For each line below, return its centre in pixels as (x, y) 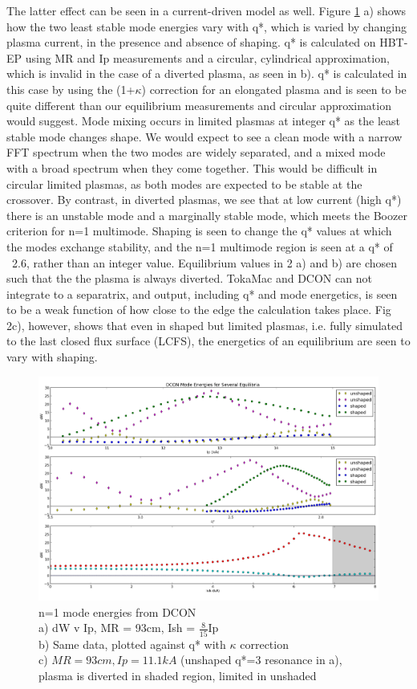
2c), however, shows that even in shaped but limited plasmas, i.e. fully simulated (204, 325)
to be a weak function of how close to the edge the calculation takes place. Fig (199, 310)
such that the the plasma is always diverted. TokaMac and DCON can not (189, 278)
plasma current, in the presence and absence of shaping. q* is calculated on (191, 42)
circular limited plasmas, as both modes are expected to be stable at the (184, 183)
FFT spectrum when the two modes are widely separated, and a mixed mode (196, 152)
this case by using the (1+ (71, 89)
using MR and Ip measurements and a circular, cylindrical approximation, (207, 57)
